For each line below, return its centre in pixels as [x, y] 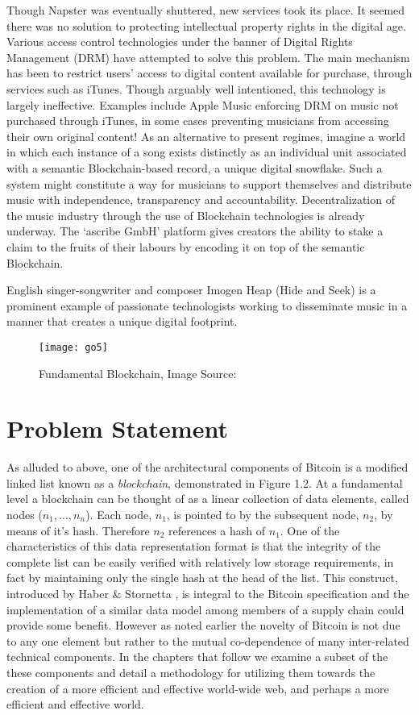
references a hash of [217, 530]
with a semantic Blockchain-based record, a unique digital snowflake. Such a [195, 167]
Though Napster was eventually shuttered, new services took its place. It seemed [206, 10]
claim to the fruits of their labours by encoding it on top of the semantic [186, 246]
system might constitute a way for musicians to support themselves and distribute [209, 183]
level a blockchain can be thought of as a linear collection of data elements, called [208, 499]
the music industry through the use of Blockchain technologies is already [186, 215]
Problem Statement [117, 428]
